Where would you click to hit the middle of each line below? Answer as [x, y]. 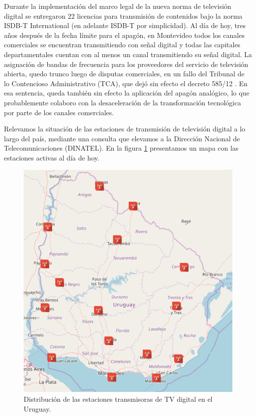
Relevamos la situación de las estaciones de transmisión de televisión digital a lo [125, 129]
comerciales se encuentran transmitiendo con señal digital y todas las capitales [122, 45]
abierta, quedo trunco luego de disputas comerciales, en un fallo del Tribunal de [124, 74]
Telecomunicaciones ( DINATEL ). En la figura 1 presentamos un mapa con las [121, 148]
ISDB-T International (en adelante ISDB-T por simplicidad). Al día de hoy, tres [125, 25]
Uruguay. [37, 408]
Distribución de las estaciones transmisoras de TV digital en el [118, 399]
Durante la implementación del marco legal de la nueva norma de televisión [118, 6]
